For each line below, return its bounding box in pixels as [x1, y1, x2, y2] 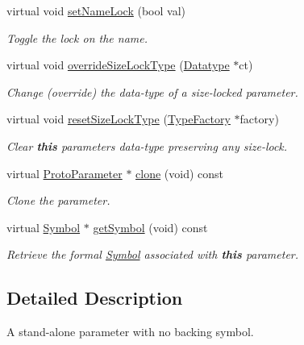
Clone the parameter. [6, 192, 110, 209]
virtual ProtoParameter [6, 164, 123, 181]
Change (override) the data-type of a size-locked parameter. [6, 83, 298, 100]
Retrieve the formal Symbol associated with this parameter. [6, 246, 299, 263]
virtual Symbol [6, 218, 81, 235]
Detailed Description [6, 285, 183, 310]
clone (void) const [135, 164, 224, 181]
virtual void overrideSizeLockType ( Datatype [6, 56, 230, 73]
